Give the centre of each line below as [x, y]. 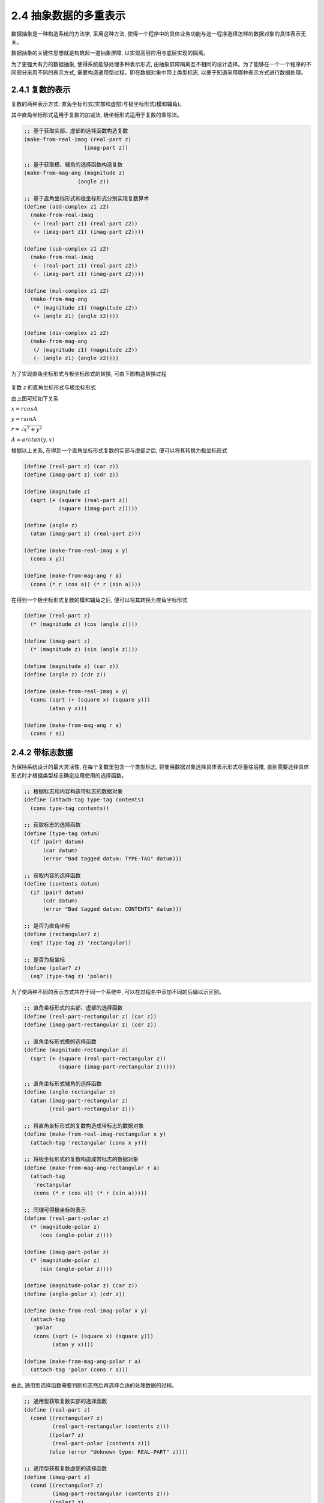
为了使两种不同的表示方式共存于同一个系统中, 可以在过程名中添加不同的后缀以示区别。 [118, 992]
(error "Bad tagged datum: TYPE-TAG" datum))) [112, 859]
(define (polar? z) [52, 968]
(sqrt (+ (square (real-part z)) [79, 500]
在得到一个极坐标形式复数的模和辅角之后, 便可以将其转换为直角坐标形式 [99, 600]
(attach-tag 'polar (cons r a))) [79, 1370]
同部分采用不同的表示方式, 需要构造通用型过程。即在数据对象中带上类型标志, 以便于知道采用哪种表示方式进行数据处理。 [158, 73]
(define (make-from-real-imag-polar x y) [85, 1311]
